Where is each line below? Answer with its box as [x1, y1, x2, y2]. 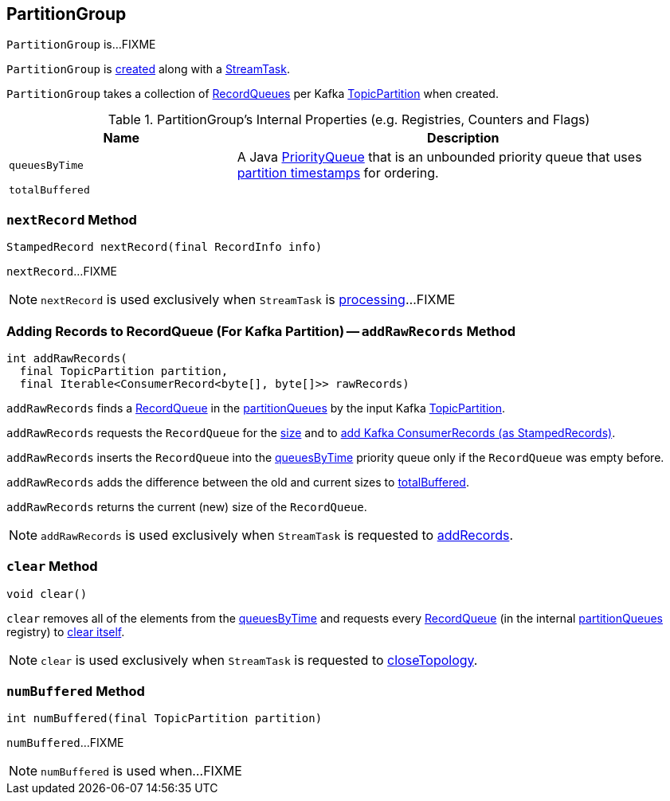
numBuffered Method [6, 683, 145, 700]
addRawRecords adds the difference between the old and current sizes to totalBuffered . [6, 475, 469, 489]
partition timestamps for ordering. [237, 165, 439, 182]
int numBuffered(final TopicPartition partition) [6, 712, 323, 725]
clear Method [6, 558, 98, 575]
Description [427, 130, 500, 147]
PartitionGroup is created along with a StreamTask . [6, 62, 290, 76]
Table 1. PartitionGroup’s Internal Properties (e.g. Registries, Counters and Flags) [108, 111, 590, 128]
